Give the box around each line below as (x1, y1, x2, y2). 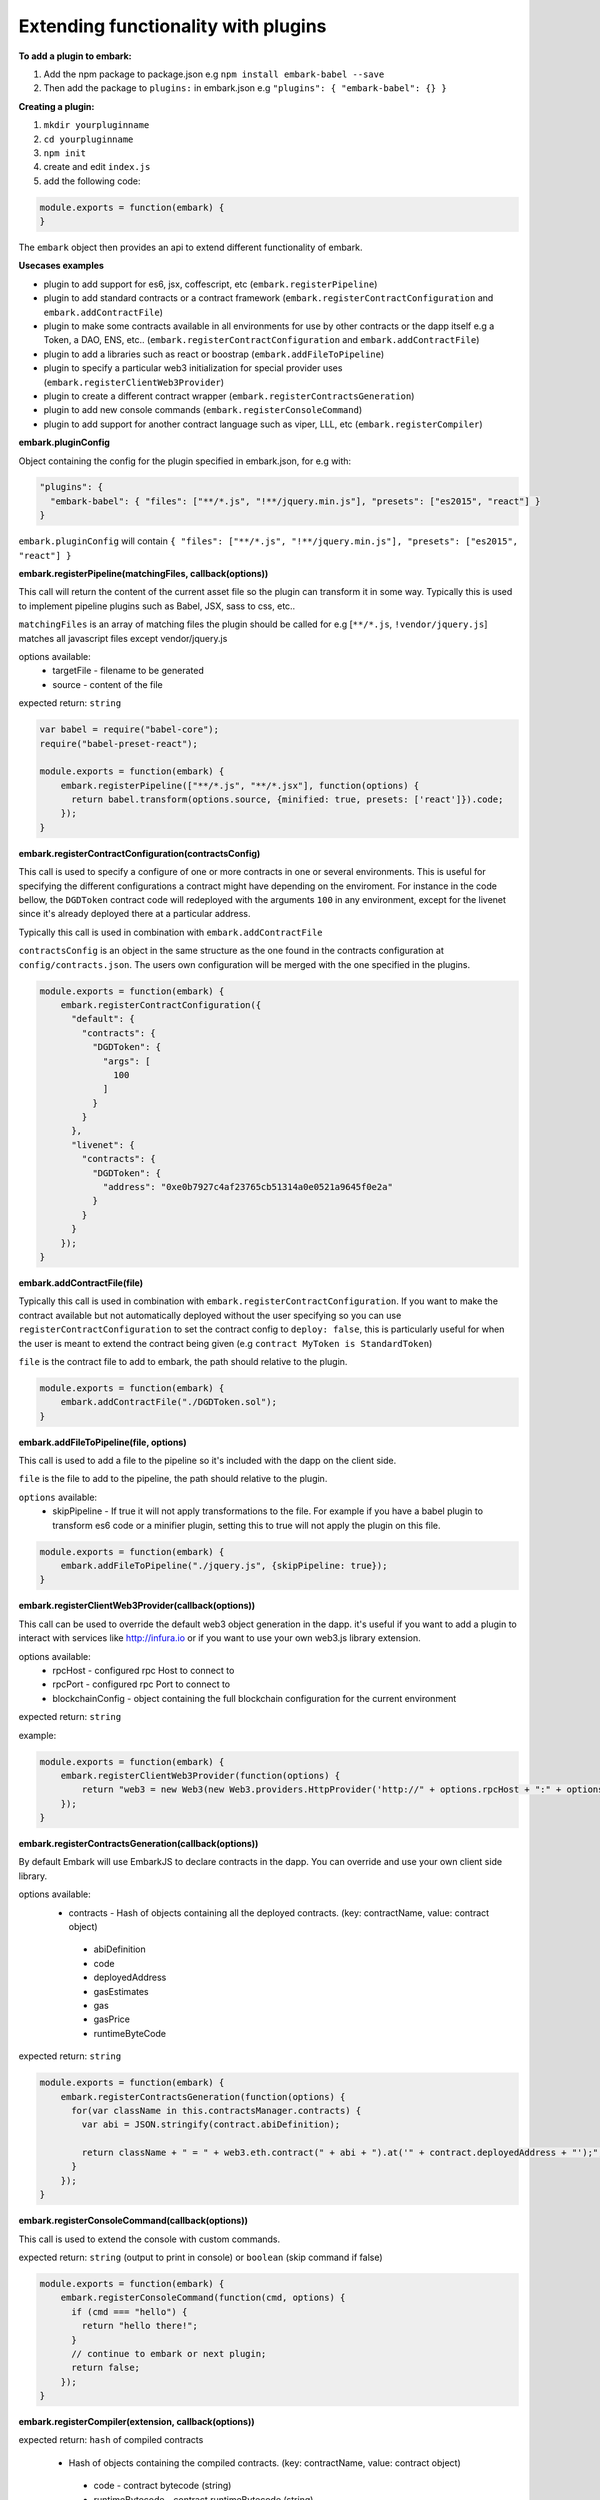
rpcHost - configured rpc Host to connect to (52, 1664, 235, 1676)
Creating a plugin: (18, 100, 95, 112)
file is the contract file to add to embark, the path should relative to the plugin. (18, 1355, 348, 1367)
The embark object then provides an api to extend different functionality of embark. (18, 241, 363, 254)
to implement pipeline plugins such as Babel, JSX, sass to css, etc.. (18, 600, 296, 612)
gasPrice (93, 2013, 130, 2025)
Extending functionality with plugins (18, 15, 327, 37)
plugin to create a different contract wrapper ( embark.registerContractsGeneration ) (43, 390, 415, 402)
